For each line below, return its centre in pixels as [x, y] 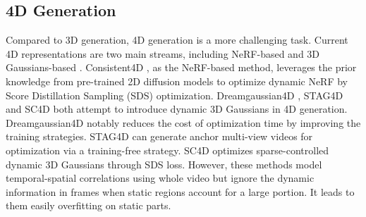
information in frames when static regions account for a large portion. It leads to [180, 191]
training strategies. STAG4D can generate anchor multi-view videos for [159, 136]
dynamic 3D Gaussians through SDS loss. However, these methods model [164, 164]
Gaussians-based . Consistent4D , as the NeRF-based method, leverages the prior [181, 67]
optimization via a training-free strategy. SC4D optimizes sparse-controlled [167, 150]
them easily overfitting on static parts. [89, 205]
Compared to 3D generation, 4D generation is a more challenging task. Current [177, 40]
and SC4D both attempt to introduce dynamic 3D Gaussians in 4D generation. [177, 109]
